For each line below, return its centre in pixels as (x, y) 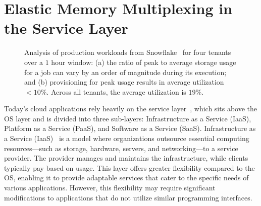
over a (34, 62)
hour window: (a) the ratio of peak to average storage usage (144, 62)
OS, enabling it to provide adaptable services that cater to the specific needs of (126, 178)
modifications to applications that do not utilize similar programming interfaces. (128, 197)
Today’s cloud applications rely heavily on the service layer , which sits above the (130, 109)
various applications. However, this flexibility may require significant (110, 188)
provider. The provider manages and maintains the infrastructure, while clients (126, 158)
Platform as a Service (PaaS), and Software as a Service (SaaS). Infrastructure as (130, 128)
